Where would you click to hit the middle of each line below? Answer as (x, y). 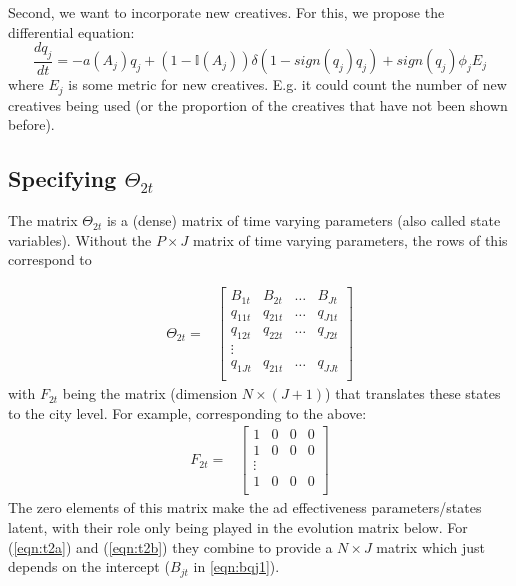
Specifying (62, 178)
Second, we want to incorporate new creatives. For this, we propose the (226, 12)
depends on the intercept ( (89, 566)
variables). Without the (80, 239)
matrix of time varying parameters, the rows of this (350, 239)
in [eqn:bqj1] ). (236, 566)
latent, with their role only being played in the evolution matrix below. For (238, 527)
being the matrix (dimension (150, 393)
